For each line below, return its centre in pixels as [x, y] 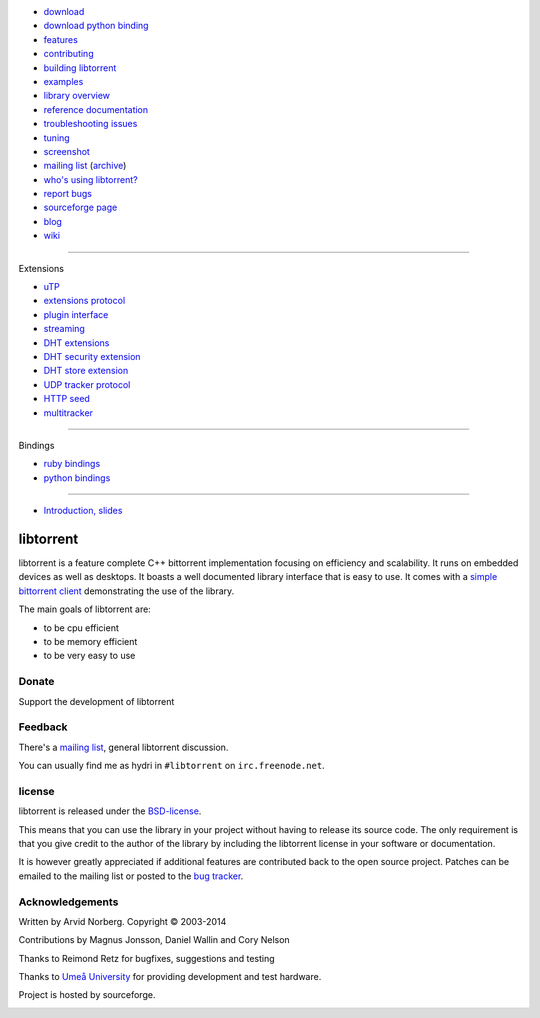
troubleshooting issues [90, 124]
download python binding [96, 26]
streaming [64, 329]
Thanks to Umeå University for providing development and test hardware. [170, 977]
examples [63, 81]
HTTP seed [66, 399]
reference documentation [96, 109]
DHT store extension [86, 371]
